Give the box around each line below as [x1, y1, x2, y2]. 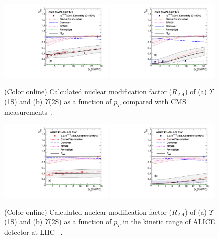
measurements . [4, 106, 53, 117]
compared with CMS [123, 96, 186, 106]
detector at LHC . [4, 227, 63, 237]
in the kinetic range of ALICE [123, 216, 215, 227]
